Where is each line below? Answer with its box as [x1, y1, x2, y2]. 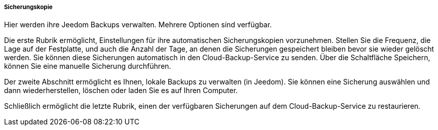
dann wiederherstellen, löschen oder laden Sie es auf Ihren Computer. [4, 86, 238, 95]
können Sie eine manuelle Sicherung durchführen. [4, 62, 171, 71]
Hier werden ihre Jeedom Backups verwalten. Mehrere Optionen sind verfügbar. [4, 20, 272, 29]
